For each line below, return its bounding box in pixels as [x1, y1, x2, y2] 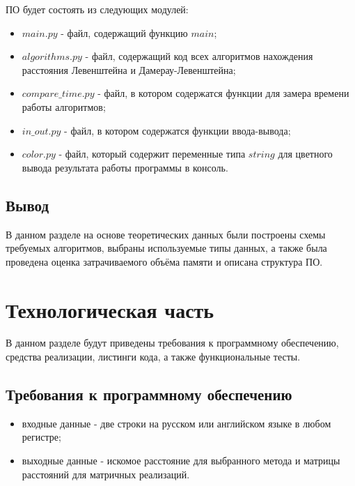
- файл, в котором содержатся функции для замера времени [97, 86, 349, 100]
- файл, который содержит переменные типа [58, 146, 246, 161]
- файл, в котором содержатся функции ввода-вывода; [64, 123, 291, 137]
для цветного [278, 146, 333, 161]
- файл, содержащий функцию [61, 25, 188, 40]
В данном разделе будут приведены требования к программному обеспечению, [6, 335, 339, 350]
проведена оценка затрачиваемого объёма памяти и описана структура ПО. [6, 254, 323, 268]
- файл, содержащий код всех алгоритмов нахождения [85, 49, 313, 63]
